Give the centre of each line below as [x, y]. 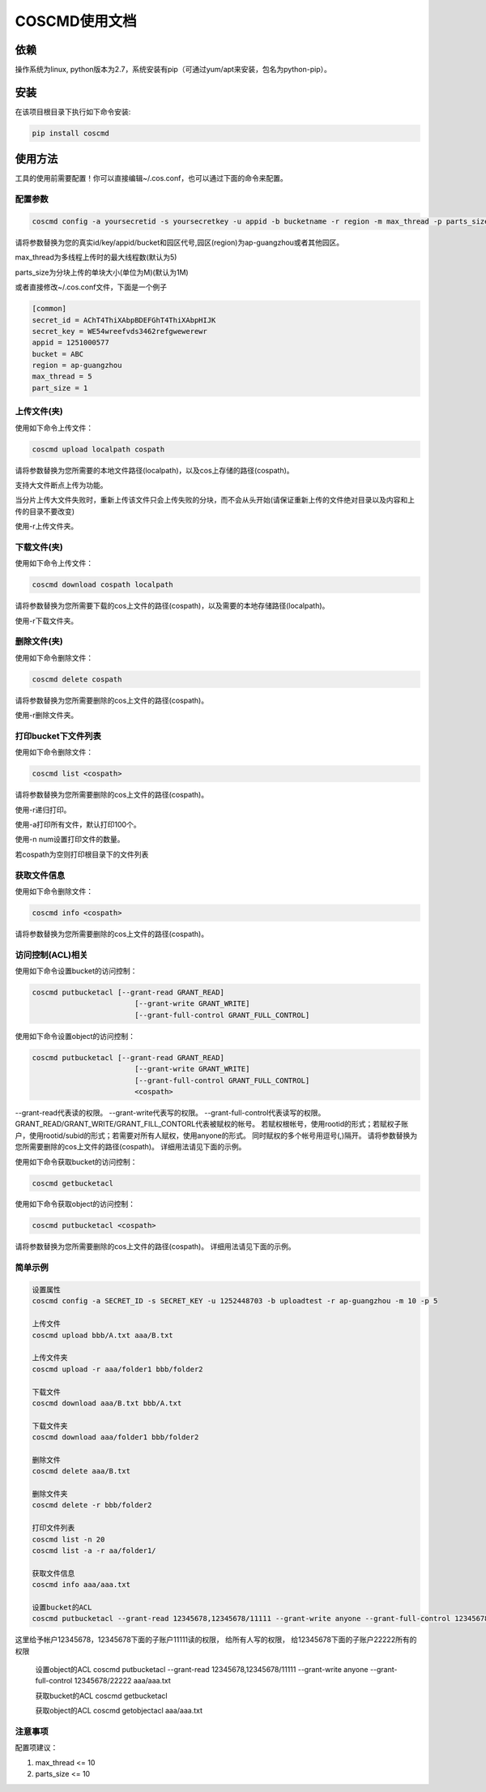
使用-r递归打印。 [43, 810]
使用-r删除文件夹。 [47, 715]
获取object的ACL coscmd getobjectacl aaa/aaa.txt [119, 1711]
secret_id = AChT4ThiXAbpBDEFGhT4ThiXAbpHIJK [124, 320]
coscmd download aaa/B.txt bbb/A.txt [107, 1403]
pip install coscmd [70, 133]
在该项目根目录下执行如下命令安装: [73, 111]
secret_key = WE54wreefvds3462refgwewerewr [120, 331]
